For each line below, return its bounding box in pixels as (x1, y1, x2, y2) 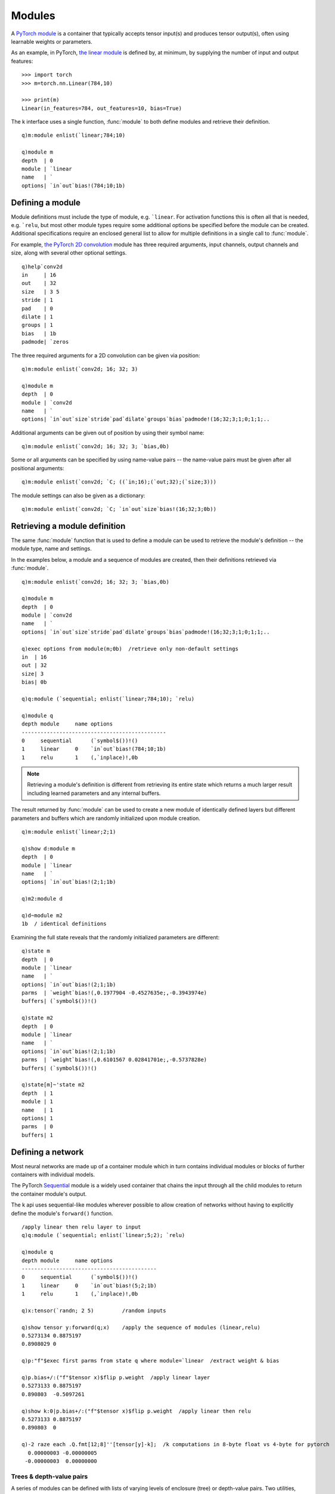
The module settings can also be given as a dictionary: (11, 492, 145, 499)
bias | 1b (21, 330, 57, 337)
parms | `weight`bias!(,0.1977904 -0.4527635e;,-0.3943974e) (21, 990, 207, 996)
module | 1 (21, 1098, 54, 1105)
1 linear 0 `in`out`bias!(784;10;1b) (21, 746, 166, 752)
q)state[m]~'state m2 (21, 1082, 85, 1088)
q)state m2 (21, 1015, 54, 1021)
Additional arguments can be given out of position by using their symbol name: (11, 429, 205, 436)
